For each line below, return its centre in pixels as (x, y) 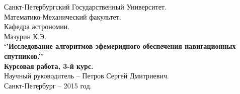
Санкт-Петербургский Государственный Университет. (85, 7)
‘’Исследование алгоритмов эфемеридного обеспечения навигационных (120, 46)
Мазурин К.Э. (25, 36)
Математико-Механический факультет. (63, 16)
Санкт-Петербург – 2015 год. (48, 85)
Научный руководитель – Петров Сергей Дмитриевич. (87, 76)
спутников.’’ (24, 56)
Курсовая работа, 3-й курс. (49, 66)
